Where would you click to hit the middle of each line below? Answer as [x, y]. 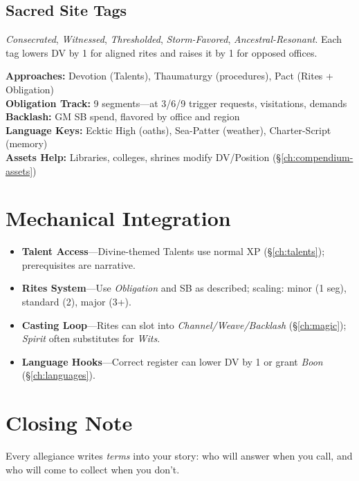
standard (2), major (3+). [76, 302]
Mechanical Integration [118, 218]
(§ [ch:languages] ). [58, 375]
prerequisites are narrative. [79, 264]
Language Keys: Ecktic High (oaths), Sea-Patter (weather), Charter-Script [168, 130]
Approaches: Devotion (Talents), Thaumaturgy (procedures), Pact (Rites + [169, 76]
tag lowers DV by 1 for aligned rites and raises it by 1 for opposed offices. [162, 52]
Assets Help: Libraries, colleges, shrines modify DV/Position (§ [144, 157]
